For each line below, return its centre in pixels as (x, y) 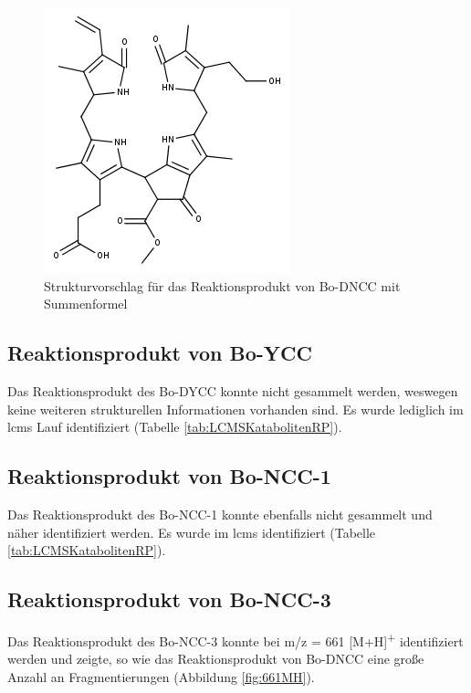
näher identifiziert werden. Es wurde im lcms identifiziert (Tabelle (192, 532)
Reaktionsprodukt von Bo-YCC (160, 353)
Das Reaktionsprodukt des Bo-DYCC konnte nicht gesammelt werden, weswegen (233, 390)
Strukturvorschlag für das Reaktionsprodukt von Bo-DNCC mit (222, 285)
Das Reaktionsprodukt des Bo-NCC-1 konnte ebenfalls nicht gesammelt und (220, 514)
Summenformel (86, 304)
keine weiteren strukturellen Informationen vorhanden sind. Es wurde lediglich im (235, 409)
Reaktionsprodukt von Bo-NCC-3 (169, 599)
